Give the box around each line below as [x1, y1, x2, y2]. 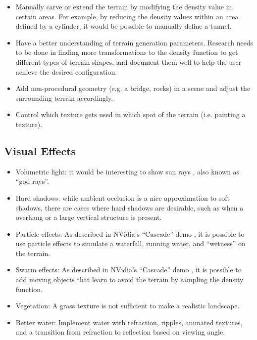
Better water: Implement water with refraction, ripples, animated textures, [15, 317, 243, 327]
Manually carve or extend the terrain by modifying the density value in [15, 1, 232, 11]
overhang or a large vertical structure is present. [15, 212, 162, 222]
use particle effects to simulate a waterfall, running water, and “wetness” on [15, 238, 246, 249]
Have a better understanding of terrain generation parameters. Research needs [15, 37, 254, 47]
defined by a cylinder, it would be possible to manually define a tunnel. [15, 21, 232, 31]
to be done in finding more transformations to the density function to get [15, 47, 238, 57]
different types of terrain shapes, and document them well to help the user [15, 56, 242, 67]
